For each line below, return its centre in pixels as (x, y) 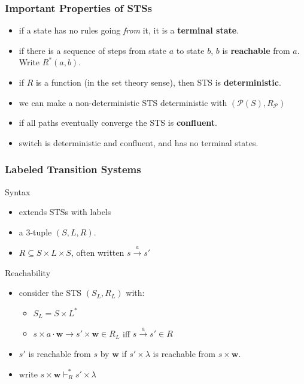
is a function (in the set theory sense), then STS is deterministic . (158, 82)
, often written (98, 253)
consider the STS (50, 293)
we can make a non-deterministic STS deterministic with (123, 102)
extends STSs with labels (65, 212)
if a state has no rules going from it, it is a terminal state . (129, 30)
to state (190, 50)
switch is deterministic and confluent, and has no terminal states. (139, 142)
